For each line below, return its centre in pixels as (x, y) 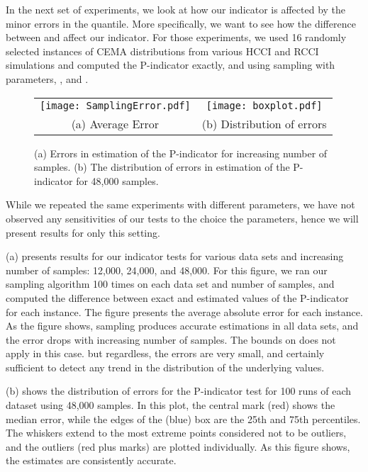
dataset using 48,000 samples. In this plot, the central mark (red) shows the (171, 405)
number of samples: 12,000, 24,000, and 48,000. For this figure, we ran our (167, 270)
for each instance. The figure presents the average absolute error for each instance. (184, 311)
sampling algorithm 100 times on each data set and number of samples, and (170, 284)
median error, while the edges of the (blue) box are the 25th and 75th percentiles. (183, 418)
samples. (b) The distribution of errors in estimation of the (162, 167)
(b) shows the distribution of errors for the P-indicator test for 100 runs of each (179, 391)
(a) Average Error (115, 123)
